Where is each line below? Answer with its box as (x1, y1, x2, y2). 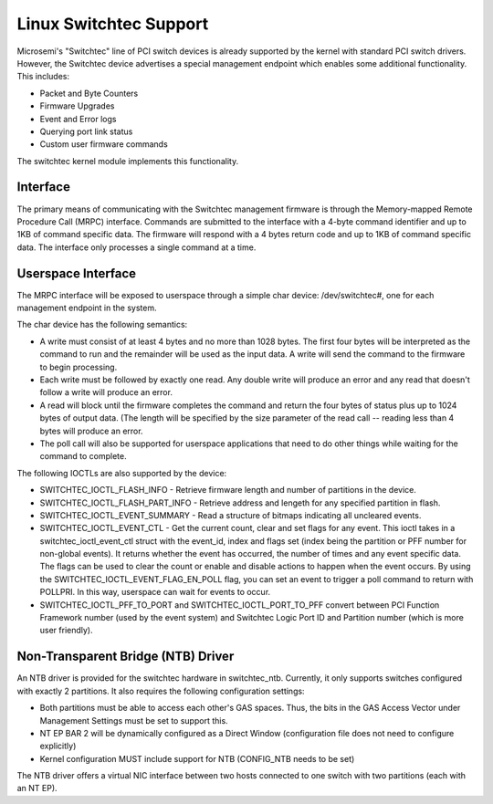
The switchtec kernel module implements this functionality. (16, 155, 239, 166)
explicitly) (39, 740, 77, 752)
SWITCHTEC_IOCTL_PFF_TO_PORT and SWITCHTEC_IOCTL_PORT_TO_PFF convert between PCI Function (39, 599, 440, 611)
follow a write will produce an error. (39, 387, 173, 398)
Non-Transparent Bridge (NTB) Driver (16, 649, 235, 664)
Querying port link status (39, 126, 133, 137)
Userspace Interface (16, 266, 137, 281)
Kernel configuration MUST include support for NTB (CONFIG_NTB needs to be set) (39, 753, 355, 764)
